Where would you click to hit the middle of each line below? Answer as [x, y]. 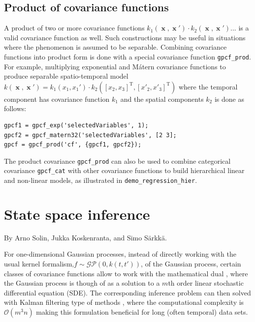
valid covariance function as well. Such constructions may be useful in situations [125, 37]
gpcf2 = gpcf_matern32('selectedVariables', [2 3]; [90, 135]
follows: [15, 108]
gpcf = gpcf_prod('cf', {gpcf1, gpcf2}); [73, 145]
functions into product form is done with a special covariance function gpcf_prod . [127, 56]
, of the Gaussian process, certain [191, 264]
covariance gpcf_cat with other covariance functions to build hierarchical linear [124, 170]
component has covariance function [57, 99]
